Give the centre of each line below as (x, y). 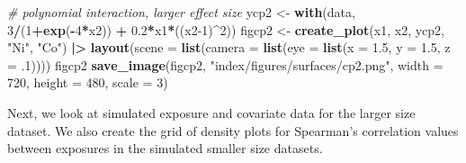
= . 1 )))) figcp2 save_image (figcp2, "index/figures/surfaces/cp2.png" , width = (225, 64)
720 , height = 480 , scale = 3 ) (88, 82)
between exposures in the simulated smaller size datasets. (165, 148)
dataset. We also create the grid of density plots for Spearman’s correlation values (233, 130)
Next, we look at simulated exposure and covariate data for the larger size (211, 112)
